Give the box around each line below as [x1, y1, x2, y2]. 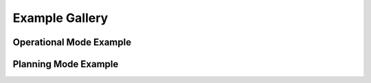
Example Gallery [12, 10, 109, 25]
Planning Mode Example [12, 58, 119, 70]
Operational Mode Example [12, 36, 132, 48]
